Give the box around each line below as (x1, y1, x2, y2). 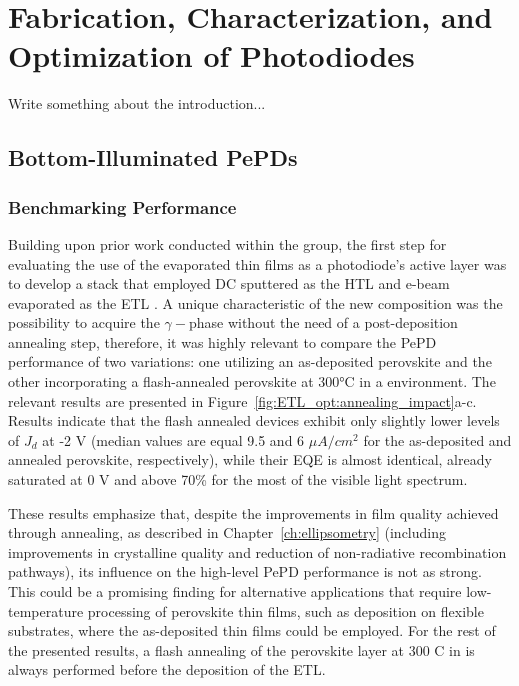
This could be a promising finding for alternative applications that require (8, 581, 462, 601)
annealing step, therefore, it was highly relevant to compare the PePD (8, 331, 437, 352)
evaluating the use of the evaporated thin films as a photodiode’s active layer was (8, 253, 507, 274)
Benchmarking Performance (8, 194, 237, 219)
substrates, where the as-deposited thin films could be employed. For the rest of (8, 620, 496, 641)
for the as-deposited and (363, 429, 512, 450)
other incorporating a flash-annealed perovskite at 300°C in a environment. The (8, 371, 496, 392)
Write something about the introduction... (8, 93, 266, 114)
